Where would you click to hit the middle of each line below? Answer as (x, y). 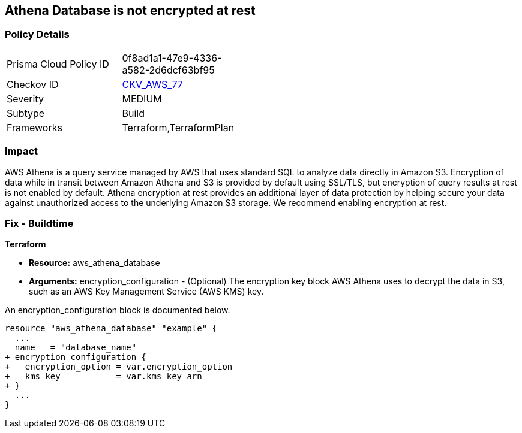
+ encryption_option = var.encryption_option (119, 367)
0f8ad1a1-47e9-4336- (172, 58)
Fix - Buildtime (39, 223)
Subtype (26, 113)
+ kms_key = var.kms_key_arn (103, 376)
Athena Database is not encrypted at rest (130, 10)
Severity (25, 99)
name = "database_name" (76, 348)
